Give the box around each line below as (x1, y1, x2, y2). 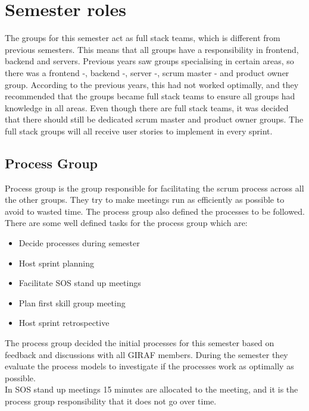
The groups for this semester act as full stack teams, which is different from (5, 32, 280, 44)
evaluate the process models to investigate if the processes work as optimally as (5, 360, 294, 372)
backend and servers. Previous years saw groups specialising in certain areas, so (5, 55, 294, 67)
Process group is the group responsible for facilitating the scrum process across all (5, 181, 304, 194)
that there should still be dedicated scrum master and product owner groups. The (5, 113, 304, 126)
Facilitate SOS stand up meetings (18, 277, 141, 289)
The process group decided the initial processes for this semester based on (5, 337, 274, 349)
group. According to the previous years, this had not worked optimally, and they (5, 78, 299, 90)
